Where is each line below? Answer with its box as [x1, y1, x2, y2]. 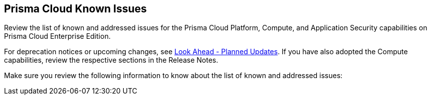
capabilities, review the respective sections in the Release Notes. [4, 56, 219, 65]
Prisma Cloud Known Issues [4, 2, 147, 15]
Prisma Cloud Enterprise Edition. [4, 32, 111, 41]
